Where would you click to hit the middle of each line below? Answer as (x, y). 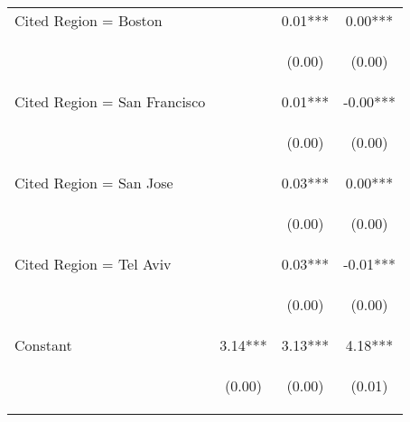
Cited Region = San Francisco (110, 101)
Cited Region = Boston (89, 20)
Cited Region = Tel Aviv (93, 264)
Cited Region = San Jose (94, 183)
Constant (43, 345)
